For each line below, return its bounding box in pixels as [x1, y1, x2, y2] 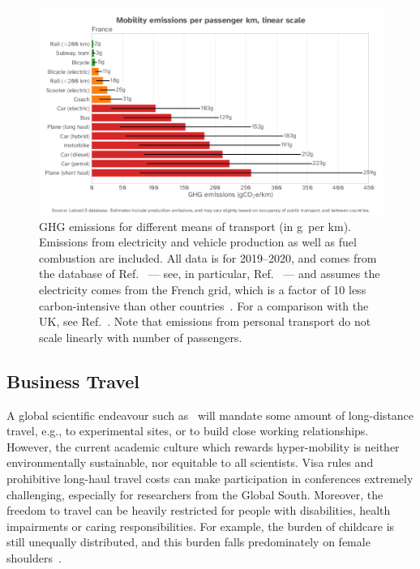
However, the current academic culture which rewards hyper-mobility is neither [6, 438, 400, 455]
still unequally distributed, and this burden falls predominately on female [6, 533, 371, 550]
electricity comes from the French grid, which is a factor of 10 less [39, 281, 366, 298]
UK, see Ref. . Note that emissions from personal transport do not [39, 313, 371, 330]
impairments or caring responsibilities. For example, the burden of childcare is [6, 517, 395, 534]
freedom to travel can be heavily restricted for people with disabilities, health [6, 502, 391, 519]
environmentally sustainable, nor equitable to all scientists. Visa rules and [6, 454, 374, 471]
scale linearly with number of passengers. [39, 328, 242, 345]
